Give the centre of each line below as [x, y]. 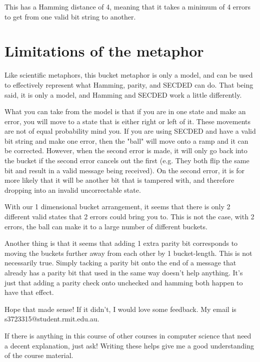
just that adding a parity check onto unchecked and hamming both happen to [124, 282]
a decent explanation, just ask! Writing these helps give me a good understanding [129, 345]
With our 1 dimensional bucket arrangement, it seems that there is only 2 [117, 207]
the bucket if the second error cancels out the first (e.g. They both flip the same [127, 160]
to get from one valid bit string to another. [70, 16]
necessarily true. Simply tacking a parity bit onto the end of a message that [120, 263]
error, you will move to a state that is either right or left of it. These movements [128, 121]
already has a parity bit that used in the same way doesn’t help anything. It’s [124, 272]
